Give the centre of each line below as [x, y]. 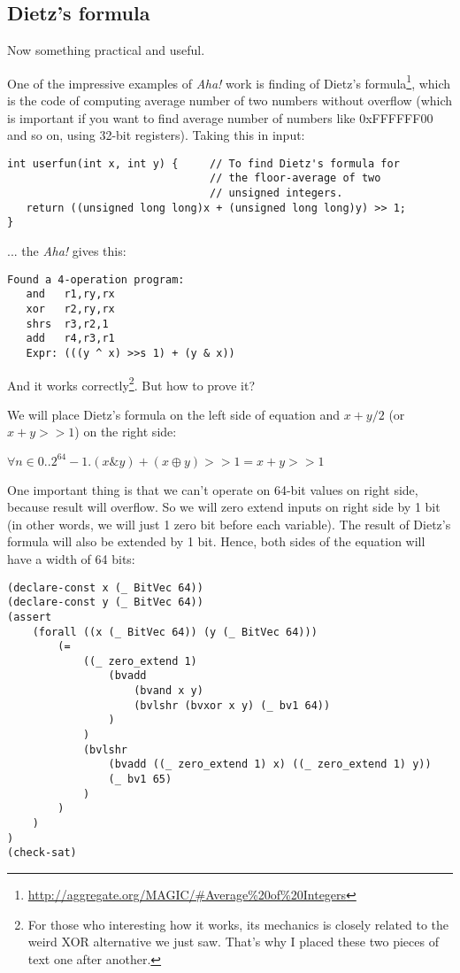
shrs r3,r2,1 [67, 324]
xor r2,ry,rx [70, 309]
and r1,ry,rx [70, 294]
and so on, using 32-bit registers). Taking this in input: [156, 135]
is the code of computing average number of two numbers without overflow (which [230, 100]
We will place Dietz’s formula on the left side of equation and [174, 414]
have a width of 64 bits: [71, 558]
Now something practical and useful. [106, 50]
